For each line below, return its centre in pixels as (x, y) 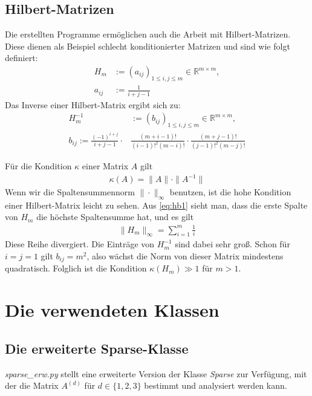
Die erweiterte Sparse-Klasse (97, 348)
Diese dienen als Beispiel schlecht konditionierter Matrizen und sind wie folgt (148, 46)
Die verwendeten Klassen (112, 310)
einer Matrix (105, 165)
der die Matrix (32, 385)
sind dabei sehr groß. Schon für (232, 244)
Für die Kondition (38, 165)
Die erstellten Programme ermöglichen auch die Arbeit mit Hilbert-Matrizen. (148, 34)
